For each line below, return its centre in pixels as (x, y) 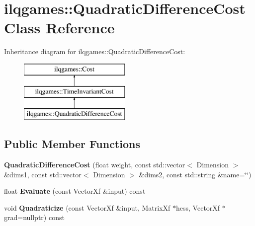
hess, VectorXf (198, 207)
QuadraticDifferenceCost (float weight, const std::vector (95, 165)
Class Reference (59, 28)
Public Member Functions (72, 144)
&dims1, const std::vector (43, 174)
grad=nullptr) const (34, 217)
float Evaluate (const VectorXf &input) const (75, 191)
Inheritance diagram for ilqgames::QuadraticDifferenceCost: (95, 51)
